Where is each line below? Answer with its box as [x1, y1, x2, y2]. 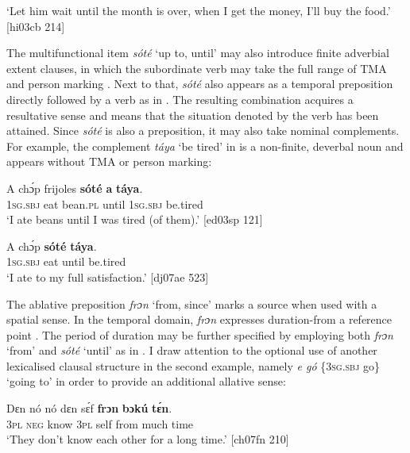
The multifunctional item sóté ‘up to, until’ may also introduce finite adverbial [6, 44, 389, 61]
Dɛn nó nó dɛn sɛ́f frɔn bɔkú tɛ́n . [6, 400, 172, 417]
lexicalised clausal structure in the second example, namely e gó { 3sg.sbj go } [6, 357, 381, 374]
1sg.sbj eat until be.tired [6, 253, 126, 270]
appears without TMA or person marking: [6, 153, 212, 170]
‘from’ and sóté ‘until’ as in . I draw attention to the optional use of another [6, 342, 377, 359]
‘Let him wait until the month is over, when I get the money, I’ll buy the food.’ [6, 2, 391, 18]
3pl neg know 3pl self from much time [6, 415, 194, 432]
